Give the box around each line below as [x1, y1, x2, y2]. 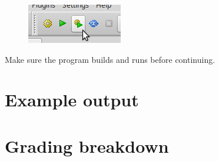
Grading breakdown [5, 133, 169, 157]
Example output [5, 88, 139, 112]
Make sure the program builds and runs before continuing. [5, 53, 215, 65]
